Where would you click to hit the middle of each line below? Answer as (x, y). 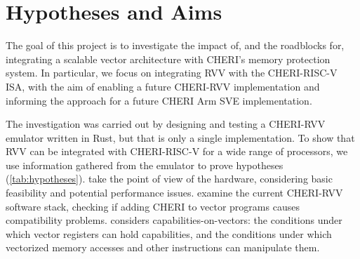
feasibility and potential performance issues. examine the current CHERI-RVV (174, 193)
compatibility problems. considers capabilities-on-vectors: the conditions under (174, 220)
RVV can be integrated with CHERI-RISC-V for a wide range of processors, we (177, 151)
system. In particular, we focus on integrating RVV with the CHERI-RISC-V (172, 73)
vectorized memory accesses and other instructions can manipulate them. (163, 247)
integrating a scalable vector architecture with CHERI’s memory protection (168, 59)
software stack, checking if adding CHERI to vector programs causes (153, 206)
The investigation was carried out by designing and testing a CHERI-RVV (166, 124)
